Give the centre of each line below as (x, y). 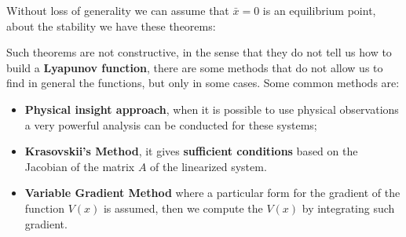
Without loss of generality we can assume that (118, 10)
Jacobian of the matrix (80, 166)
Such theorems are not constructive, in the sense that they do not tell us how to (199, 52)
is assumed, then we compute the (183, 208)
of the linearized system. (208, 166)
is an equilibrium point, (319, 10)
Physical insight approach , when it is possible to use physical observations (212, 109)
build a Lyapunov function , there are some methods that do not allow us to (195, 67)
